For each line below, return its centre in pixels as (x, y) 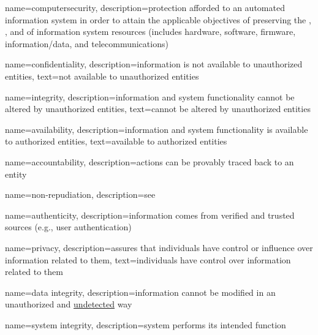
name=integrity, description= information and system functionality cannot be (150, 96)
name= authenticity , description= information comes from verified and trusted (150, 215)
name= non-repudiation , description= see (80, 194)
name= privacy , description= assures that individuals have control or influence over (159, 247)
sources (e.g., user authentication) (68, 227)
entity (16, 174)
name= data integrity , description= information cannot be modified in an (140, 292)
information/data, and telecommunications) (87, 43)
